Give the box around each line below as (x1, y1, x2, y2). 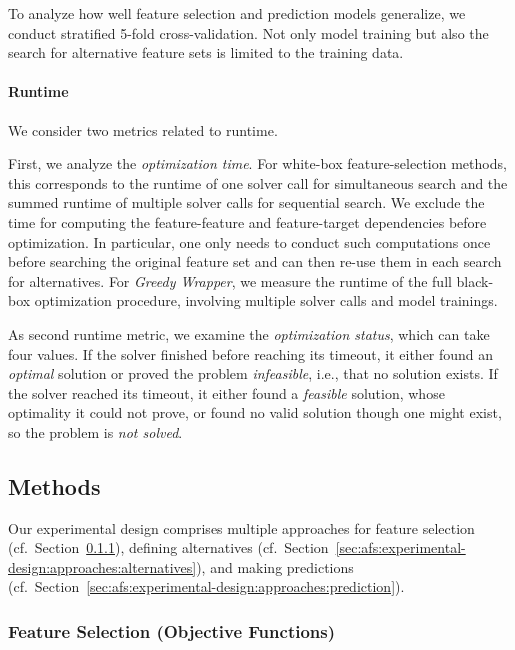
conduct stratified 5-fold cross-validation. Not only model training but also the (8, 22, 489, 43)
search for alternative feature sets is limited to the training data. (8, 42, 404, 63)
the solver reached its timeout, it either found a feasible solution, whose (8, 382, 445, 403)
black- (456, 270, 494, 291)
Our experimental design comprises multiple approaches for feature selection (8, 517, 475, 538)
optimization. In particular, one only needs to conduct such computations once (8, 231, 491, 252)
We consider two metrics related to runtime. (8, 119, 278, 140)
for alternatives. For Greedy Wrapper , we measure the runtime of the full (8, 270, 452, 291)
